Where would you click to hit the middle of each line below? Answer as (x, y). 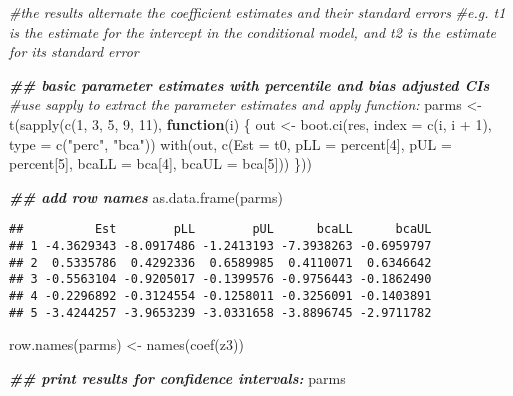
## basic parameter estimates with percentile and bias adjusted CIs (249, 84)
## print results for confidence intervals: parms (177, 377)
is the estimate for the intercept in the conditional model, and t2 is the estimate (252, 31)
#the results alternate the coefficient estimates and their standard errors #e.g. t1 (257, 12)
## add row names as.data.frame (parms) (146, 196)
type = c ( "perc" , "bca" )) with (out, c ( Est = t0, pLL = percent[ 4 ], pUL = (230, 143)
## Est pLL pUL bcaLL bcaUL (220, 229)
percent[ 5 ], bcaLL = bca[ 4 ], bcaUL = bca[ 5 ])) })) (160, 163)
